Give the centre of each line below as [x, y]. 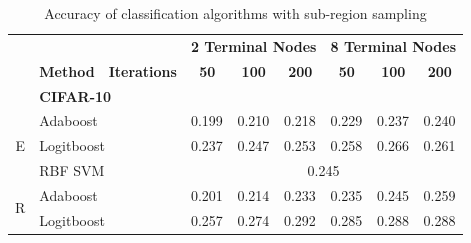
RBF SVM [72, 170]
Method [67, 70]
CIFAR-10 [75, 95]
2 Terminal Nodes [253, 45]
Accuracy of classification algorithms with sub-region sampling [235, 13]
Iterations [142, 70]
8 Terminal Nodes [393, 45]
